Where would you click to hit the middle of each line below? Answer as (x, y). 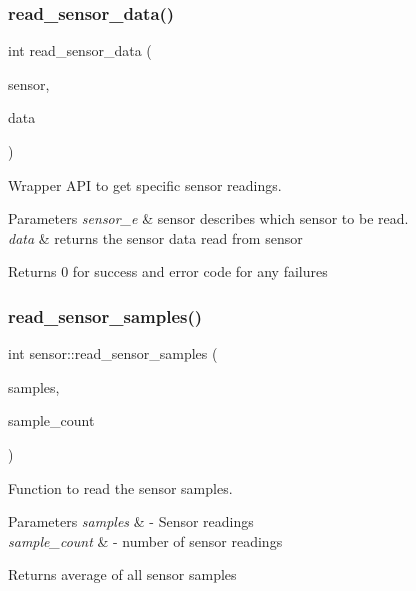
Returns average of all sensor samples (122, 574)
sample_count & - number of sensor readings (145, 540)
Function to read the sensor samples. (120, 487)
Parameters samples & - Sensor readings (131, 521)
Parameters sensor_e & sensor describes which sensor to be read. (208, 218)
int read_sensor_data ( (80, 50)
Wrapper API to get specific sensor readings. (145, 184)
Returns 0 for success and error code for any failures (168, 271)
